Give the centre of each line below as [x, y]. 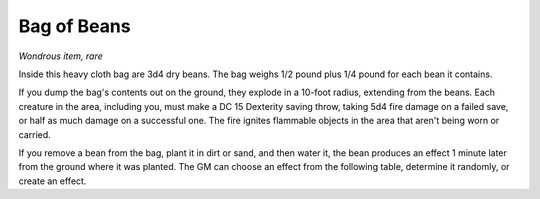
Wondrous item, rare [61, 56]
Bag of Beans [74, 26]
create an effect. [52, 181]
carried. [35, 134]
